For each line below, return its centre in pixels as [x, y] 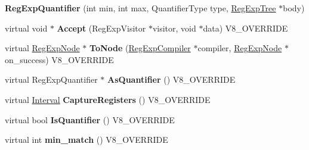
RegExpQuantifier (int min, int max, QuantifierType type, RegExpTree [140, 8]
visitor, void [174, 28]
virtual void [26, 28]
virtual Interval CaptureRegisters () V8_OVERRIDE [108, 99]
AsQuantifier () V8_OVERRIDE [172, 79]
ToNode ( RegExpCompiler [140, 48]
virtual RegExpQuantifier [51, 79]
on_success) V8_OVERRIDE [59, 59]
